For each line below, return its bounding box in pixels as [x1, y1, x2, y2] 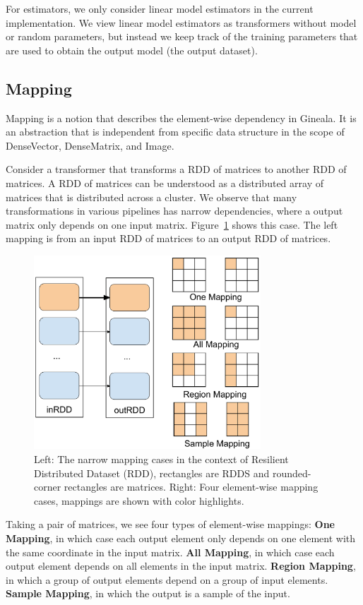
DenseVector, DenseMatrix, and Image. [6, 138, 174, 152]
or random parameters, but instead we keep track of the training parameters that [6, 29, 358, 44]
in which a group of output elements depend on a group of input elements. [6, 572, 328, 587]
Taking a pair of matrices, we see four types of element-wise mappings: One [6, 517, 335, 532]
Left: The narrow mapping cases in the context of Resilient [34, 452, 289, 467]
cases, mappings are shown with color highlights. [34, 493, 244, 508]
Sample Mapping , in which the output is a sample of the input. [6, 586, 290, 601]
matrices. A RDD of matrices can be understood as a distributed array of [6, 175, 323, 190]
